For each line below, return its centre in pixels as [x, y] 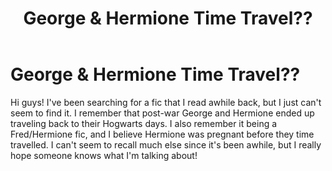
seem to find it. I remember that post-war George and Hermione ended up [162, 113]
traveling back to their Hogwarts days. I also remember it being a [144, 123]
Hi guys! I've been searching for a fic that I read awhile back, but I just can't [166, 102]
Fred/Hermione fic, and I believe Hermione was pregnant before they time [162, 134]
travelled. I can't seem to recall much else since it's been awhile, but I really [166, 144]
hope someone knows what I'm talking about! [104, 155]
